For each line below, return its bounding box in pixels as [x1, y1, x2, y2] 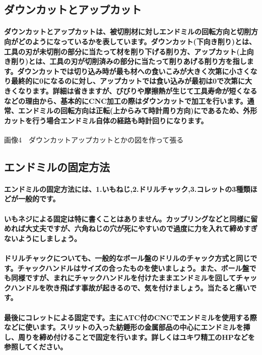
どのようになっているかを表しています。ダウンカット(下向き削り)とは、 [18, 36, 256, 46]
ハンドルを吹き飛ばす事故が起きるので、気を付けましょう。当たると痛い [11, 282, 250, 293]
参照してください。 [4, 341, 68, 352]
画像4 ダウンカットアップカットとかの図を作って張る [4, 134, 184, 145]
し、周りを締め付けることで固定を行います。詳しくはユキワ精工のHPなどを [4, 331, 255, 342]
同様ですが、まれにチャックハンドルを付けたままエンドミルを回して [11, 272, 236, 283]
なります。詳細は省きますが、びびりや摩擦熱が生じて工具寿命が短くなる [18, 85, 257, 96]
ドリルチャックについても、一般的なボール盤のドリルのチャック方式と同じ [4, 253, 250, 263]
